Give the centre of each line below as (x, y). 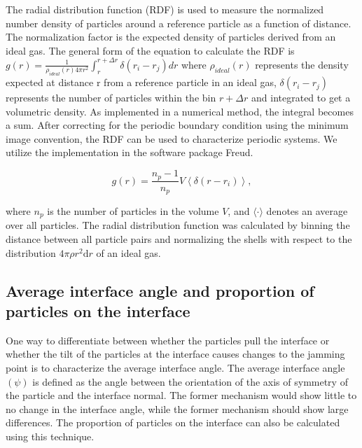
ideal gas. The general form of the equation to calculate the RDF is (150, 50)
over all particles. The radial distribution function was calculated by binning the (178, 225)
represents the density (302, 64)
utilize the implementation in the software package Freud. (130, 152)
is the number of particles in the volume (133, 210)
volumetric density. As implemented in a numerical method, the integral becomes (180, 111)
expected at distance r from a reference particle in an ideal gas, (141, 82)
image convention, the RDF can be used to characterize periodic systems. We (172, 138)
